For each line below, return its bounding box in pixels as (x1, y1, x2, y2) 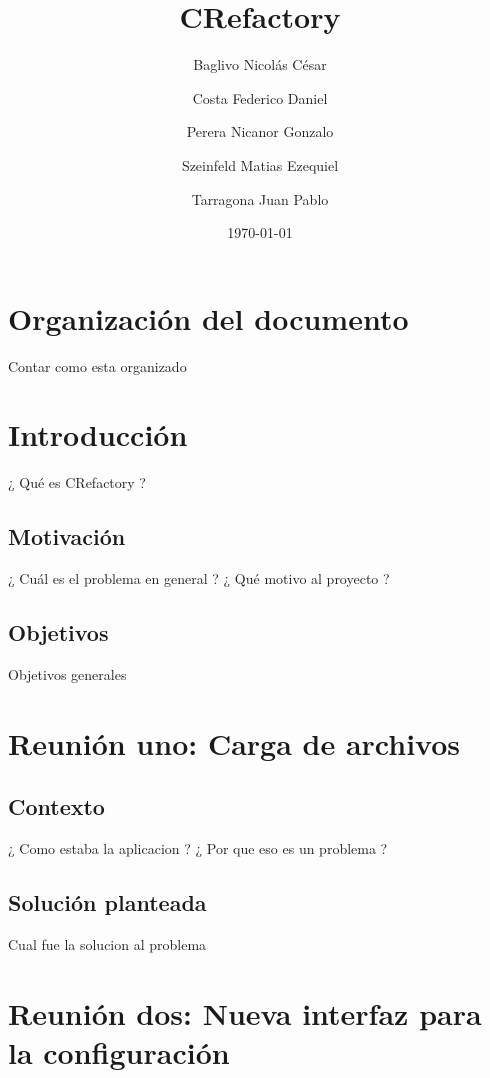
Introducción (8, 414, 188, 455)
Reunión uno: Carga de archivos (8, 722, 461, 763)
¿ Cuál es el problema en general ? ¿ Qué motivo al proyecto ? (8, 568, 390, 589)
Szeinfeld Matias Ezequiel (181, 154, 339, 175)
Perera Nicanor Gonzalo (186, 121, 334, 142)
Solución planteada (8, 887, 207, 918)
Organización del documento (8, 297, 409, 338)
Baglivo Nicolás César (193, 54, 327, 75)
